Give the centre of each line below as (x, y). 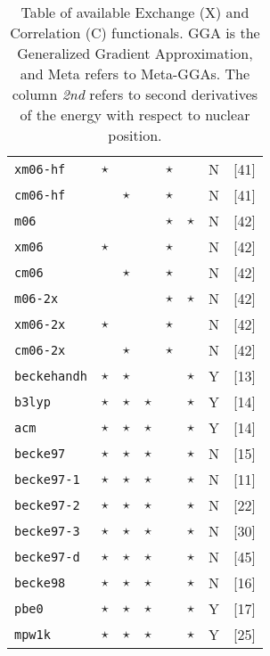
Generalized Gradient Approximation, (135, 53)
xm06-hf (40, 169)
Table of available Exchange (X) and (135, 12)
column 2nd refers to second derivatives (135, 94)
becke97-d (47, 557)
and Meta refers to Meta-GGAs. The (135, 74)
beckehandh (51, 376)
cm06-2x (40, 350)
